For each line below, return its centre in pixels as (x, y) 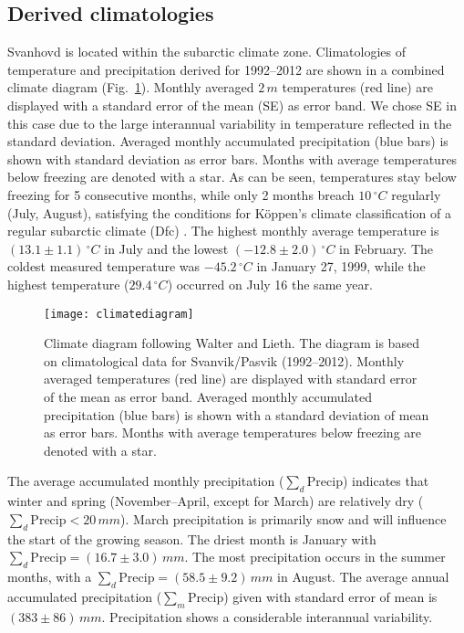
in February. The (387, 248)
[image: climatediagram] (119, 314)
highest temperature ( (68, 284)
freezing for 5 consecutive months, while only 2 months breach (181, 194)
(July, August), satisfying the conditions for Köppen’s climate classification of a (229, 212)
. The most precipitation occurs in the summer (315, 557)
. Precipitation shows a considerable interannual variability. (267, 616)
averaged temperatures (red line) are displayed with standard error (231, 379)
